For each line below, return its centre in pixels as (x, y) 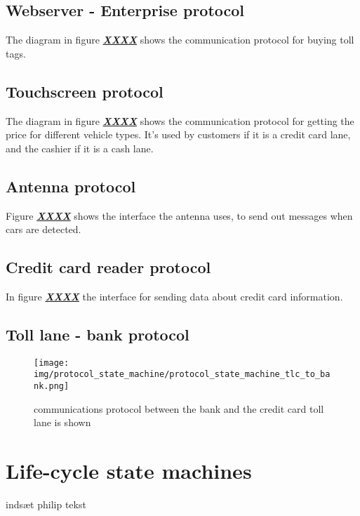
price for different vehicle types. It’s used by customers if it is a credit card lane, (178, 134)
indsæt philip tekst (46, 504)
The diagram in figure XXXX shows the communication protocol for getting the (180, 120)
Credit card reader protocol (108, 267)
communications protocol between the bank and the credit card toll (179, 408)
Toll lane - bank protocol (98, 334)
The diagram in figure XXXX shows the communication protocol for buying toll (180, 40)
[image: (52, 363)
